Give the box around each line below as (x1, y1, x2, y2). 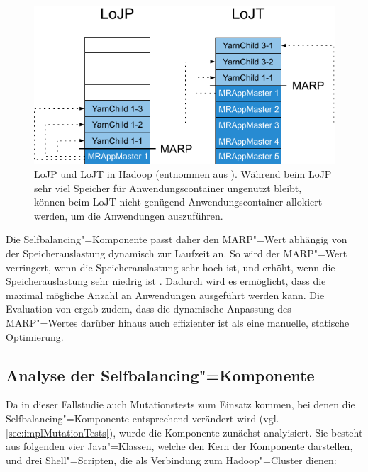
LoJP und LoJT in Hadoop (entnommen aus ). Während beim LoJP (34, 167, 332, 181)
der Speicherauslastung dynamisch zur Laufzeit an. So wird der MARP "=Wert (6, 246, 347, 261)
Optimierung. (6, 329, 64, 344)
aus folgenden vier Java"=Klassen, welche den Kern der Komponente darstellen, (6, 439, 353, 454)
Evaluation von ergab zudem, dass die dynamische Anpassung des (6, 301, 291, 316)
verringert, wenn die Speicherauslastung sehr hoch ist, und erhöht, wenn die (6, 259, 335, 274)
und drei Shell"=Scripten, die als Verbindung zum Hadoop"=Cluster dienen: (6, 452, 337, 467)
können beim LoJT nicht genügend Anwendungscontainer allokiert (34, 194, 323, 209)
